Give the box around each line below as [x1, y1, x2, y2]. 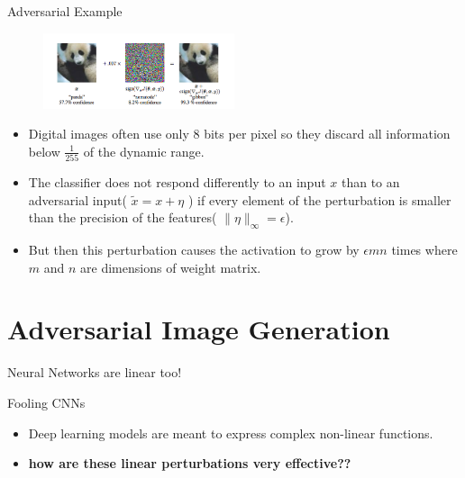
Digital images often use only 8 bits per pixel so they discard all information [28, 124, 451, 143]
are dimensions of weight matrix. [80, 257, 261, 276]
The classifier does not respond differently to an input [28, 173, 326, 192]
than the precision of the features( [28, 208, 217, 227]
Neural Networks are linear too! [7, 363, 182, 382]
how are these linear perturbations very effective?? [28, 454, 351, 473]
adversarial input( [28, 190, 127, 209]
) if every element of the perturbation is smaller [187, 190, 451, 209]
